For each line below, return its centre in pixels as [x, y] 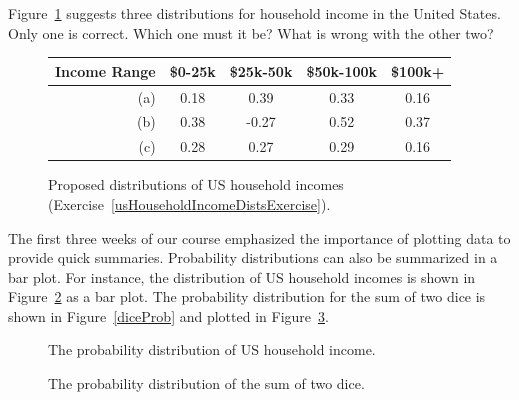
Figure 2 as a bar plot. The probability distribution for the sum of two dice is [247, 296]
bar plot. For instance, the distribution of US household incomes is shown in [242, 276]
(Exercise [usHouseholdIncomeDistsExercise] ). [189, 203]
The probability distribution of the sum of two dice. [206, 383]
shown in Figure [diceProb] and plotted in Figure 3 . [168, 315]
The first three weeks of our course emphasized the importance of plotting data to [259, 237]
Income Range [105, 70]
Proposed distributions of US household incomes [196, 184]
